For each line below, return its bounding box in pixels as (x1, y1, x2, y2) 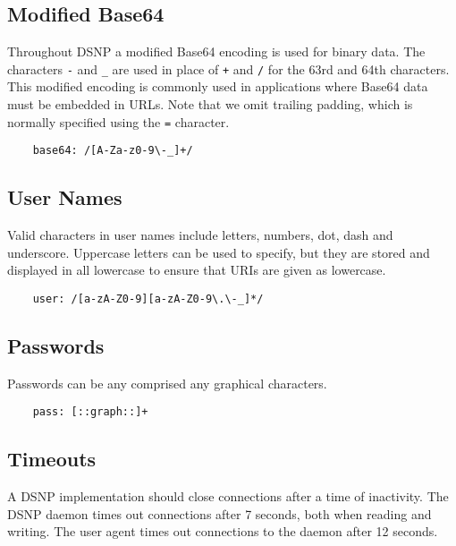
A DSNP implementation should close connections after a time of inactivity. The (7, 487, 449, 506)
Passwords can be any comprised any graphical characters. (7, 373, 327, 392)
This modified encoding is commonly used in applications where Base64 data (7, 77, 428, 96)
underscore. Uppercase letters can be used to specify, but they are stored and (7, 243, 430, 261)
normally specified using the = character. (7, 112, 230, 131)
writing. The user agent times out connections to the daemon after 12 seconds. (7, 522, 438, 541)
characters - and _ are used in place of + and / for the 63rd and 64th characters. (7, 59, 450, 78)
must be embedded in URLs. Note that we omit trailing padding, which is (7, 95, 413, 114)
